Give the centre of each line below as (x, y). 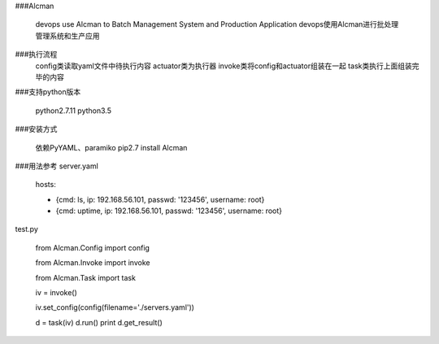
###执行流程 (36, 54)
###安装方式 (36, 129)
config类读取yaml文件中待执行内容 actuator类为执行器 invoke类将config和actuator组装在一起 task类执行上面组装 (224, 66)
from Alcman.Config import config (93, 247)
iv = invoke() (56, 293)
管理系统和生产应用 (67, 36)
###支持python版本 (48, 92)
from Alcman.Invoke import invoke (93, 263)
